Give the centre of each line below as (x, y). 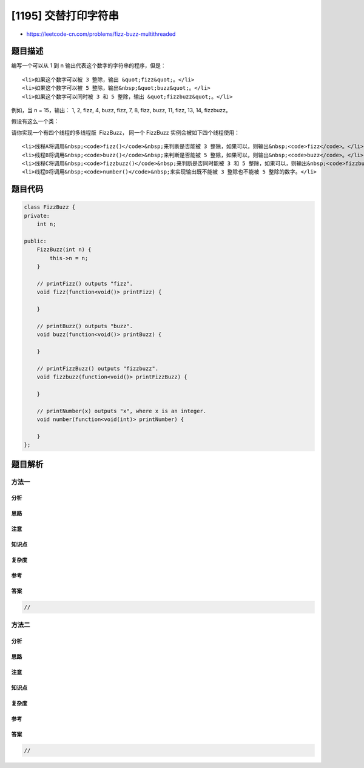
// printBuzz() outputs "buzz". (85, 326)
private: (37, 216)
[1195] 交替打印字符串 (65, 16)
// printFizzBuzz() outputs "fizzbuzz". (98, 368)
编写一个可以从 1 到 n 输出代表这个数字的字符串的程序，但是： (89, 66)
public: (35, 241)
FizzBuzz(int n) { (64, 250)
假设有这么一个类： (35, 121)
